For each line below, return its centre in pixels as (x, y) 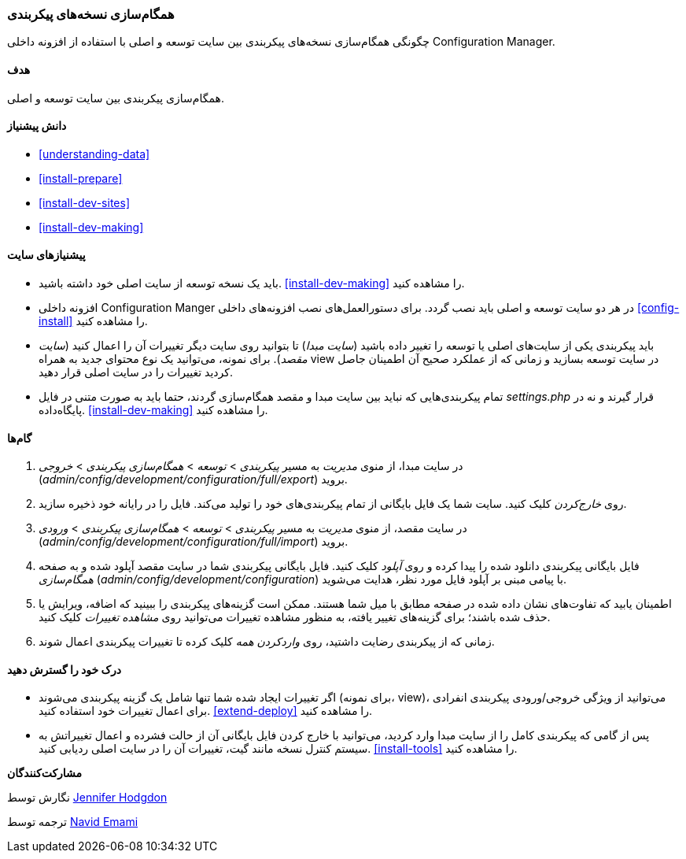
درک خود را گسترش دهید (64, 669)
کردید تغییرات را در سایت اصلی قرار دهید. (136, 372)
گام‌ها (20, 438)
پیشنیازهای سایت (46, 255)
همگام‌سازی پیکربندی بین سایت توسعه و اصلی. (116, 98)
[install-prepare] (81, 178)
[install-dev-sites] (84, 202)
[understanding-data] (94, 154)
